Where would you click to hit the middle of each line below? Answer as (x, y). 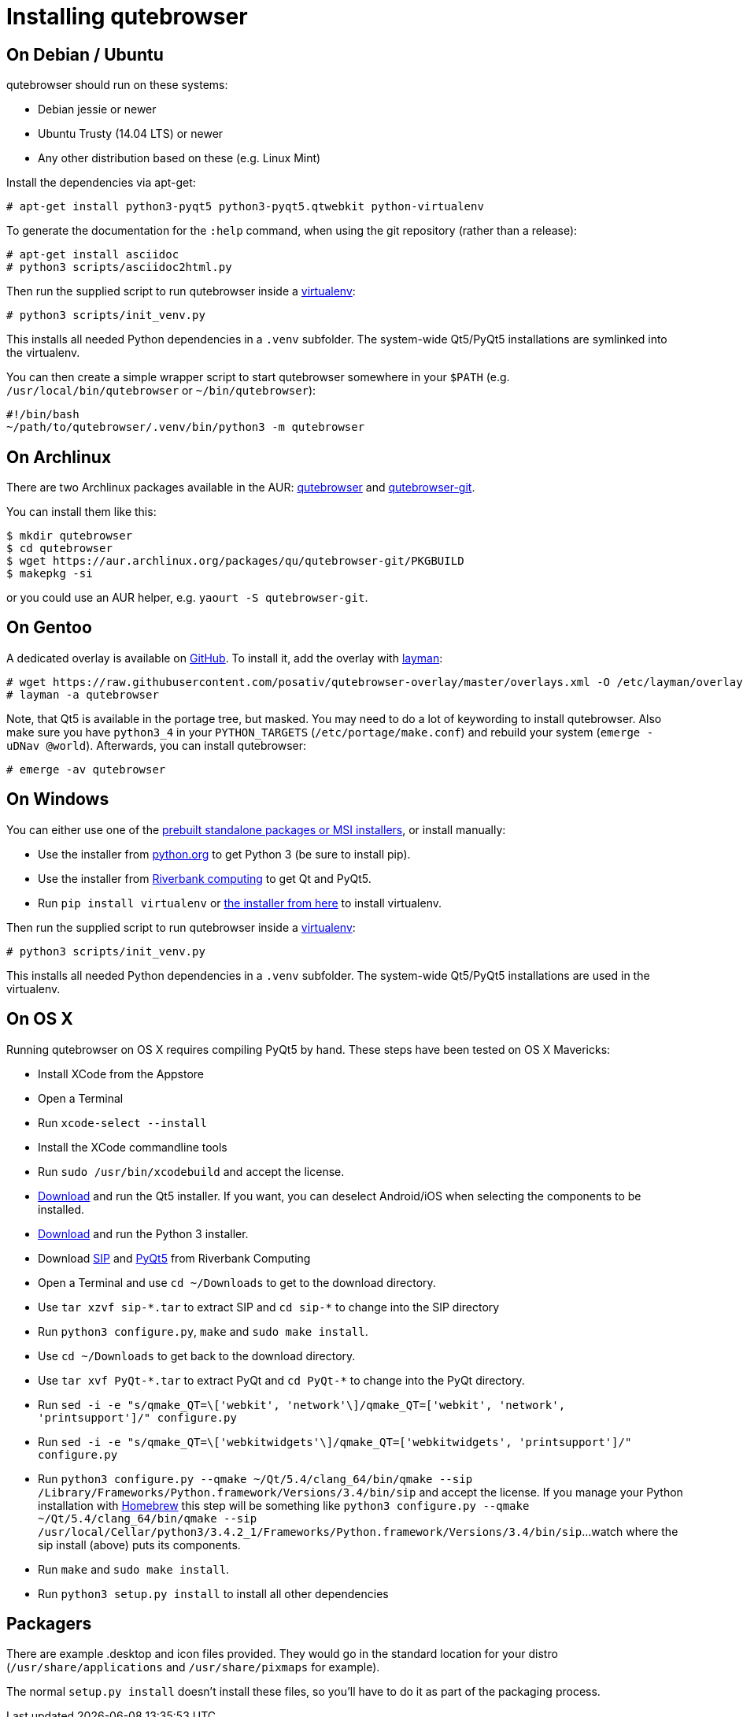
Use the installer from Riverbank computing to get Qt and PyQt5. (205, 878)
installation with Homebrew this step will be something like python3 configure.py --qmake (284, 1505)
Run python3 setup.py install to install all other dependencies (213, 1593)
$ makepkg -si (50, 574)
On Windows (58, 799)
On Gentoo (49, 628)
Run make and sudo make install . (134, 1569)
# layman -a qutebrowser (83, 694)
